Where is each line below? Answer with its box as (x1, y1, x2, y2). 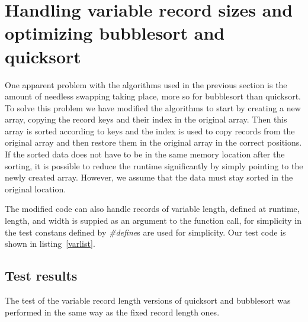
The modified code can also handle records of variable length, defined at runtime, (5, 202, 300, 215)
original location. (5, 182, 66, 195)
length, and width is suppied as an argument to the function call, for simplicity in (5, 214, 301, 227)
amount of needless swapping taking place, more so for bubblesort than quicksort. (5, 90, 301, 102)
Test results (5, 266, 78, 285)
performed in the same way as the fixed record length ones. (5, 305, 220, 318)
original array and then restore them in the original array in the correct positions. (5, 136, 302, 149)
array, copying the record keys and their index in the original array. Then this (5, 113, 287, 125)
